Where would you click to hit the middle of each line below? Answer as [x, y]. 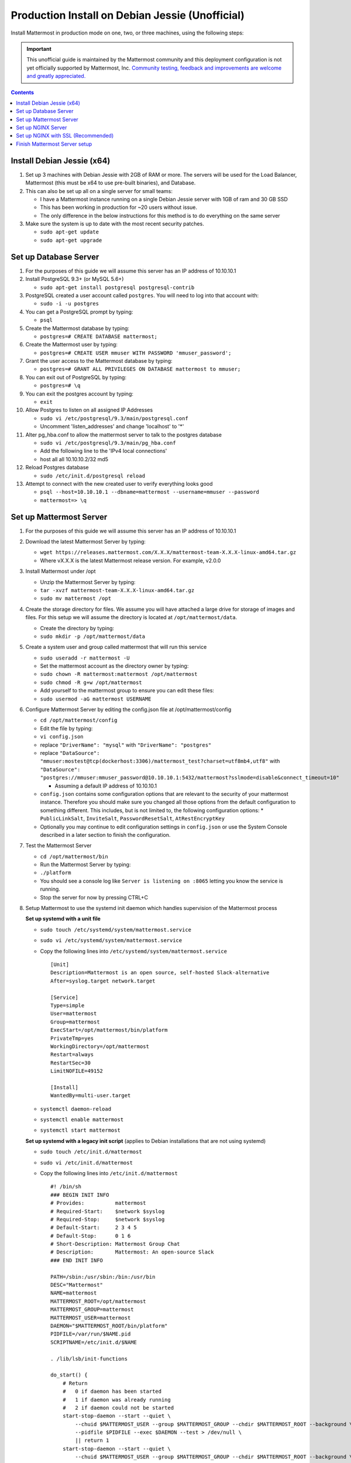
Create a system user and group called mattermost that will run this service [116, 647]
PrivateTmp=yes [72, 1038]
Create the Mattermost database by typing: [78, 328]
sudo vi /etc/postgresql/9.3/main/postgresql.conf [114, 418]
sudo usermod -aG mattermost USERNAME [96, 699]
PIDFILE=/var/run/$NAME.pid [91, 1334]
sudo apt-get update [70, 232]
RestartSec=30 [70, 1063]
